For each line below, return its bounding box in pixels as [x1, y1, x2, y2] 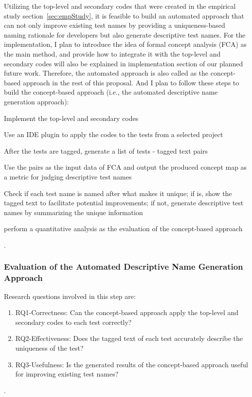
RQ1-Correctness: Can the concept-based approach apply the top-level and [15, 307, 239, 318]
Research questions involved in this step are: [4, 291, 136, 301]
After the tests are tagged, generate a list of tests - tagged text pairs [4, 145, 208, 156]
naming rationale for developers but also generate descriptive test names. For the [4, 29, 246, 40]
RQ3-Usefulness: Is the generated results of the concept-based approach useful [15, 359, 248, 369]
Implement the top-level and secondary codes [4, 113, 139, 123]
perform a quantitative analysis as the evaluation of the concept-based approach [4, 223, 243, 234]
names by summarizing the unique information [4, 207, 143, 217]
